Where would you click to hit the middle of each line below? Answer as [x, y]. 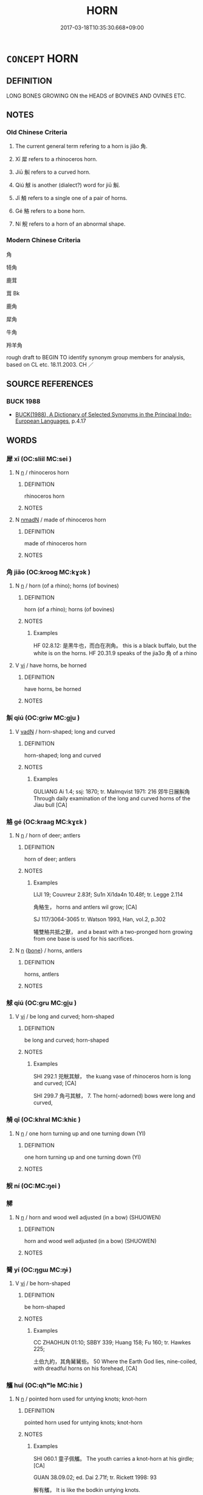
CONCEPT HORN [43, 58]
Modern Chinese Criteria [43, 240]
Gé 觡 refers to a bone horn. [50, 211]
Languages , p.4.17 [63, 421]
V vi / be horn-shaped [43, 1283]
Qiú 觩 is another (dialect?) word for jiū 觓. [67, 185]
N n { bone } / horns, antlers [49, 950]
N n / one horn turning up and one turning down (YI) [80, 1133]
